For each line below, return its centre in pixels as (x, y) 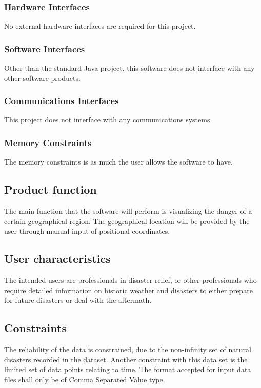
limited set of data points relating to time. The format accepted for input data (128, 369)
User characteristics (57, 259)
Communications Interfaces (62, 101)
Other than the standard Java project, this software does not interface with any (129, 68)
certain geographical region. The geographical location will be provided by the (127, 221)
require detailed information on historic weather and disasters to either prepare (128, 290)
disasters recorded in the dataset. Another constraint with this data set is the (126, 359)
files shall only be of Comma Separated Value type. (85, 379)
